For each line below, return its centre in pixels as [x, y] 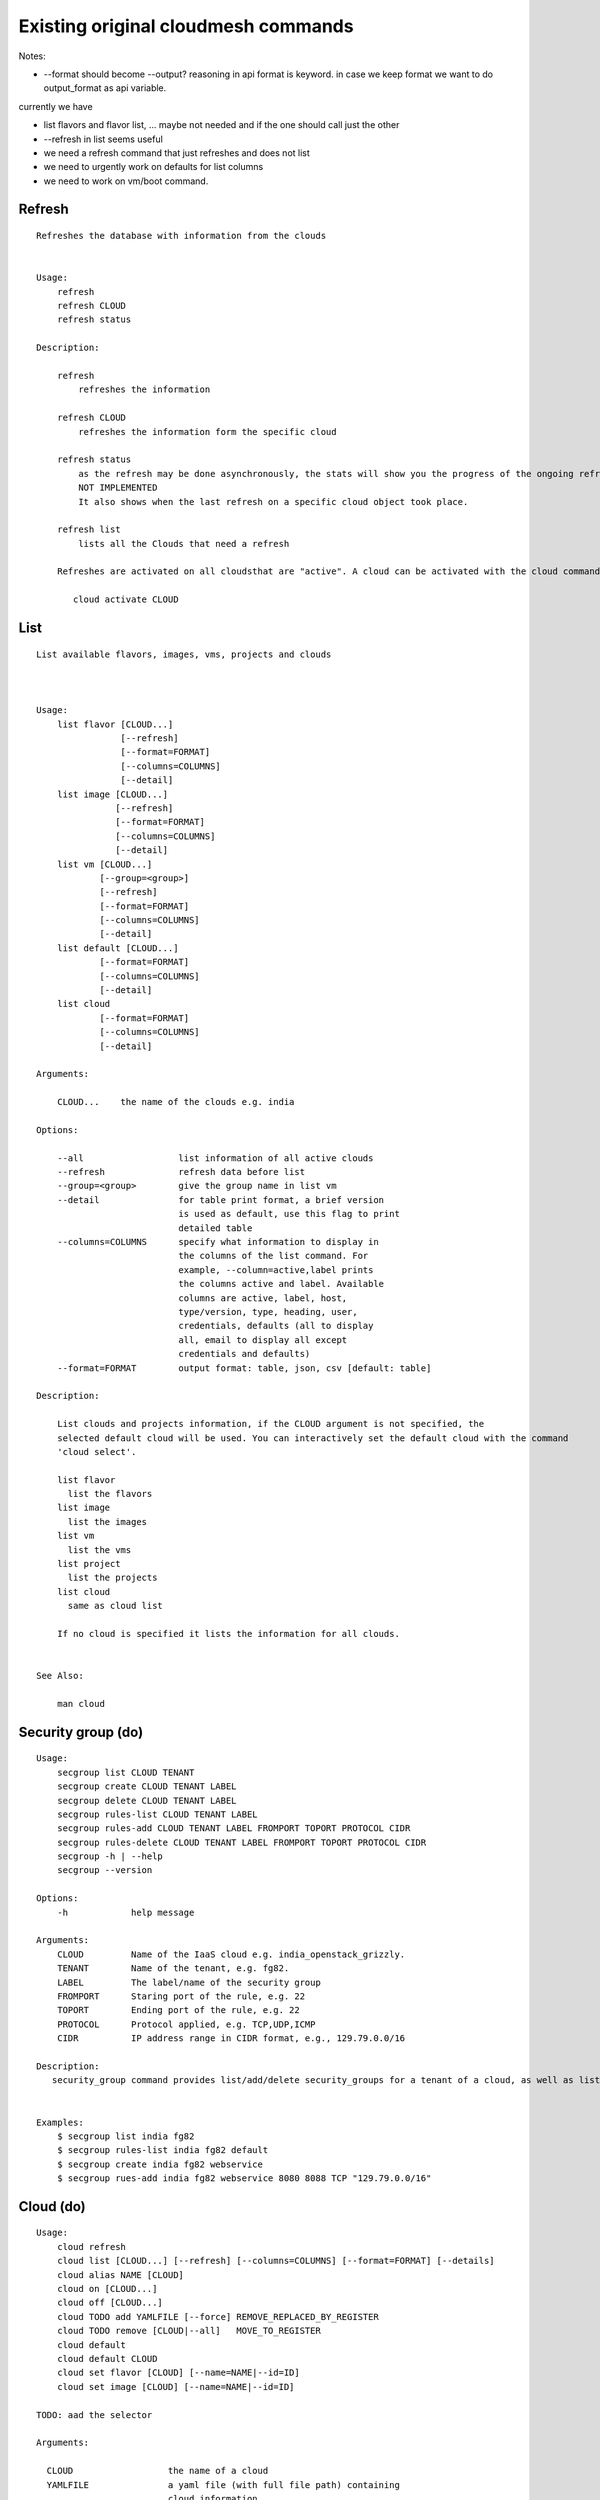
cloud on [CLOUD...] [107, 2289]
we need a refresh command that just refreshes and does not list [176, 152]
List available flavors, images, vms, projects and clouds [184, 654]
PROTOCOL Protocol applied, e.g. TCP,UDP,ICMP [186, 2024]
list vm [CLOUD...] [104, 864]
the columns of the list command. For [273, 1256]
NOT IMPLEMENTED [118, 488]
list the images [107, 1521]
